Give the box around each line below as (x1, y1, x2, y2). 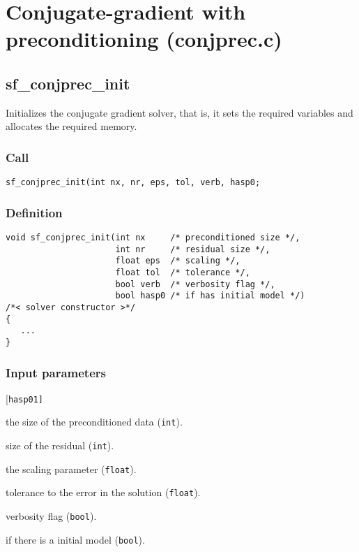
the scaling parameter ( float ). (6, 461, 137, 476)
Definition (6, 203, 63, 221)
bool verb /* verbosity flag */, (115, 279, 275, 289)
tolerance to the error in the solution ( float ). (6, 485, 201, 500)
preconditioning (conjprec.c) (6, 24, 282, 53)
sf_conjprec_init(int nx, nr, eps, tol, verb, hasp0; (6, 177, 261, 188)
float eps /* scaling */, (115, 256, 240, 266)
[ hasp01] (6, 391, 44, 405)
